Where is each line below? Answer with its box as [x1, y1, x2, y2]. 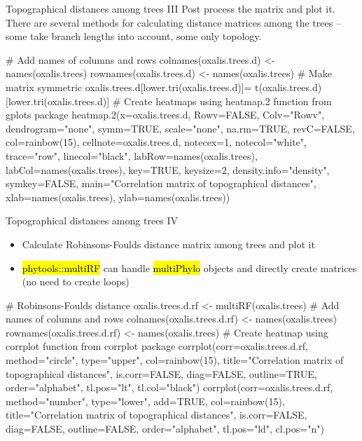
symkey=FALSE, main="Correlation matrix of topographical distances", [6, 176, 316, 191]
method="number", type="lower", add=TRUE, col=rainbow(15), [6, 393, 285, 408]
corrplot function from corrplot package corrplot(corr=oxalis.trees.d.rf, [6, 339, 308, 353]
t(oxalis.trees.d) [255, 79, 322, 94]
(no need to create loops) [22, 274, 130, 289]
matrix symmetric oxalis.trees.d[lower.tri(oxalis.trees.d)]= [6, 79, 252, 94]
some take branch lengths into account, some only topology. [6, 29, 262, 43]
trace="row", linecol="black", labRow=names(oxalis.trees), [6, 148, 258, 163]
